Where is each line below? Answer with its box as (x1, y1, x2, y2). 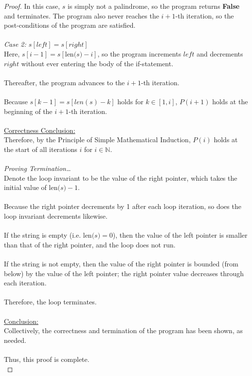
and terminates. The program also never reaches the (4, 10, 159, 20)
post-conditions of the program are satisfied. (4, 20, 136, 30)
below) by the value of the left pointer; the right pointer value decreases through (4, 268, 244, 278)
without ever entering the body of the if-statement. (21, 58, 174, 68)
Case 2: (4, 39, 26, 49)
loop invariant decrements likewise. (4, 211, 108, 221)
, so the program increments (97, 48, 181, 58)
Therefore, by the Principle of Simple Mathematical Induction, (4, 134, 191, 145)
